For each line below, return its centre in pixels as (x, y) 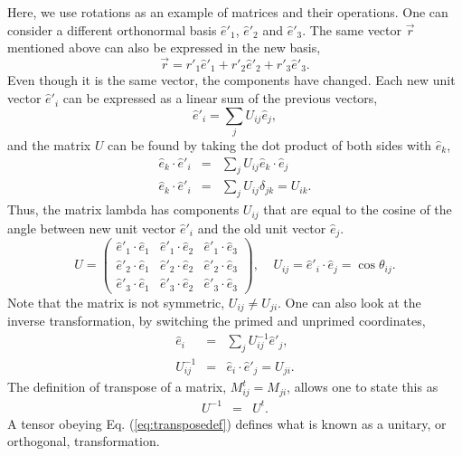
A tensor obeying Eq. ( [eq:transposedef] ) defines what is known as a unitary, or (227, 423)
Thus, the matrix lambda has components (123, 209)
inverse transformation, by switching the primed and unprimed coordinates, (217, 321)
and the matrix (49, 144)
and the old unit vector (262, 228)
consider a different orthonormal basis (112, 29)
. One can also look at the (349, 302)
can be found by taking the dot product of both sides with (270, 144)
